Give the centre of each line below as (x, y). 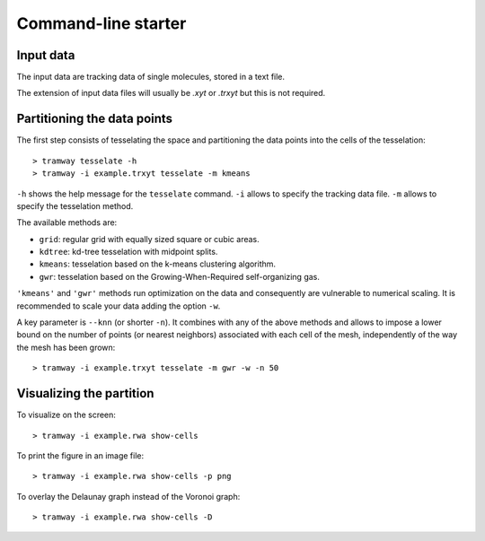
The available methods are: (67, 223)
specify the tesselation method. (75, 205)
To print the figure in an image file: (80, 455)
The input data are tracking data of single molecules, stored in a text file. (151, 77)
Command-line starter (101, 23)
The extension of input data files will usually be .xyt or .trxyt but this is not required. (171, 93)
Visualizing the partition (85, 393)
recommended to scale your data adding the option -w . (119, 306)
